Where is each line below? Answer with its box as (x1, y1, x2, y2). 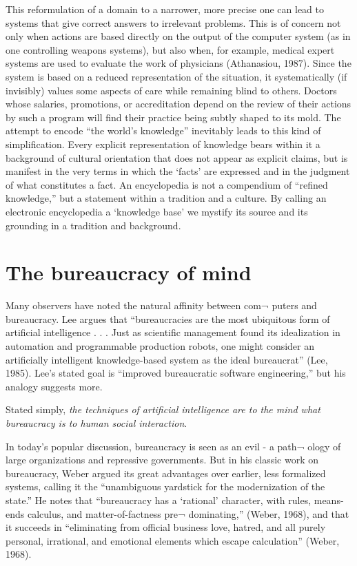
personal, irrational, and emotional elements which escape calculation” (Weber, (6, 533, 340, 547)
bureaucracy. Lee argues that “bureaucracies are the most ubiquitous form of (6, 311, 330, 326)
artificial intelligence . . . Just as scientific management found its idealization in (6, 325, 340, 339)
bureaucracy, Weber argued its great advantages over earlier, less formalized (6, 465, 326, 480)
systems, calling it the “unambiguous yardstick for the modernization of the (6, 479, 325, 494)
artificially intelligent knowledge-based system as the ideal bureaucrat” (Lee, (6, 352, 328, 366)
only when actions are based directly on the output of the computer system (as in (6, 29, 351, 43)
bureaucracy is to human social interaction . (6, 415, 187, 430)
